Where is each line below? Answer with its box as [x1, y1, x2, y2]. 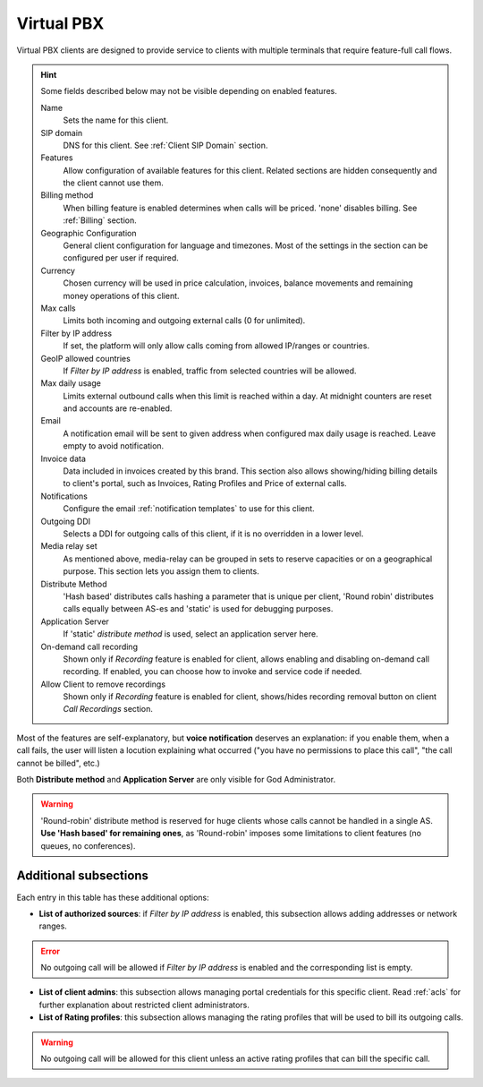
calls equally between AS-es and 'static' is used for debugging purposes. [63, 603, 334, 614]
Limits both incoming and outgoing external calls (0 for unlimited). [63, 315, 306, 326]
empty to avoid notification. [63, 441, 165, 451]
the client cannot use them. [63, 177, 165, 188]
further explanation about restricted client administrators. [38, 999, 250, 1010]
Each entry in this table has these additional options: [16, 892, 209, 903]
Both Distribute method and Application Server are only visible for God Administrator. [16, 775, 335, 785]
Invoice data [40, 453, 87, 464]
